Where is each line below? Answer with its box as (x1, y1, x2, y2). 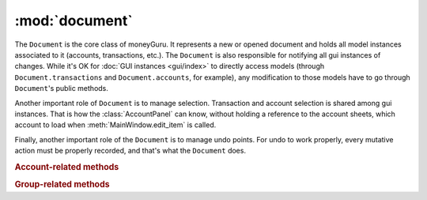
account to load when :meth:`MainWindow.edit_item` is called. (14, 120, 217, 130)
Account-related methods (14, 161, 119, 172)
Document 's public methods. (14, 84, 108, 93)
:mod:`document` (14, 12, 134, 29)
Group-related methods (14, 179, 110, 190)
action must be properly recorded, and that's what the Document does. (14, 146, 247, 156)
